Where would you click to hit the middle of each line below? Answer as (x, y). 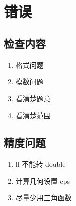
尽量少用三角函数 (44, 198)
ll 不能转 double (41, 164)
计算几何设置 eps (43, 181)
